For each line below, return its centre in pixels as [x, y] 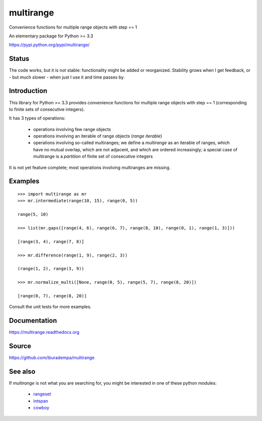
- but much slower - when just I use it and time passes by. [67, 77]
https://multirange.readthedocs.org [44, 332]
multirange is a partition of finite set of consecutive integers [93, 156]
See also [22, 371]
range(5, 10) [33, 214]
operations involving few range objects [72, 129]
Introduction [28, 91]
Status [19, 59]
